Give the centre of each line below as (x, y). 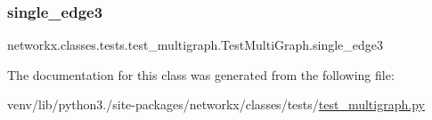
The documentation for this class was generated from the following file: (201, 74)
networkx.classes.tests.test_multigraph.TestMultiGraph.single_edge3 (196, 45)
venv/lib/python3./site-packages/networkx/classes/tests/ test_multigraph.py (216, 104)
